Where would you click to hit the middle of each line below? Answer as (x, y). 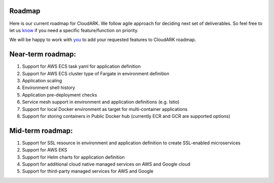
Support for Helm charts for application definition (74, 157)
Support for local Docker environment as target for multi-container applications (105, 109)
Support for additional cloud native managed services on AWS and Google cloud (106, 164)
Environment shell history (49, 88)
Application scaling (42, 80)
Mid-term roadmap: (41, 130)
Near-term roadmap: (43, 54)
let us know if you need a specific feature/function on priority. (74, 30)
